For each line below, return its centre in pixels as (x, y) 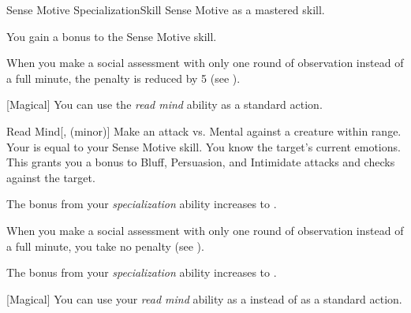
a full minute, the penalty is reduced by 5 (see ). (123, 78)
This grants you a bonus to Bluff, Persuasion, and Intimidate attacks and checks (201, 162)
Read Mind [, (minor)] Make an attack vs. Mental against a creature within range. (204, 130)
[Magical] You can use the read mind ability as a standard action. (164, 104)
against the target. (51, 177)
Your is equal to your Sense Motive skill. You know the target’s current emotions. (204, 146)
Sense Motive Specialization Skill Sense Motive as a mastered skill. (166, 9)
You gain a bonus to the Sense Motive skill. (112, 36)
